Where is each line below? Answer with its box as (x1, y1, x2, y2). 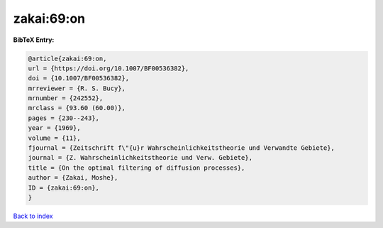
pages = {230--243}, (28, 114, 99, 122)
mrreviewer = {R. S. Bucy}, (28, 84, 126, 92)
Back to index (13, 212, 53, 220)
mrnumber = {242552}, (28, 94, 104, 102)
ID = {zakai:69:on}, (28, 183, 99, 192)
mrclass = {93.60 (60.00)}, (28, 104, 126, 112)
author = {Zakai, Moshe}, (28, 174, 118, 182)
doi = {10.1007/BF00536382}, (28, 75, 130, 82)
